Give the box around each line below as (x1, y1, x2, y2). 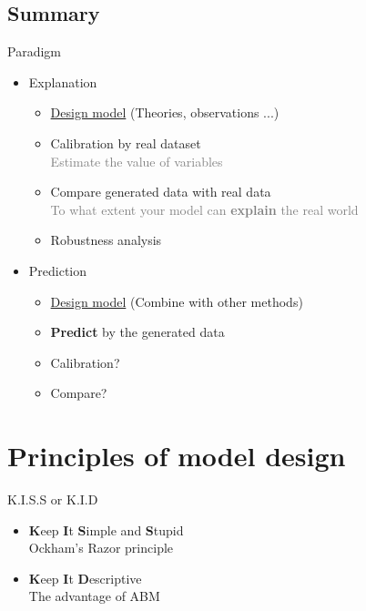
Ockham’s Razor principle (28, 538, 174, 557)
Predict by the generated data (50, 322, 225, 341)
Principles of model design (7, 437, 346, 474)
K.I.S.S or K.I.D (7, 490, 98, 509)
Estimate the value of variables (50, 151, 223, 170)
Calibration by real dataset (50, 133, 201, 152)
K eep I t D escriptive (28, 568, 142, 587)
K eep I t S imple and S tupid (28, 520, 184, 539)
